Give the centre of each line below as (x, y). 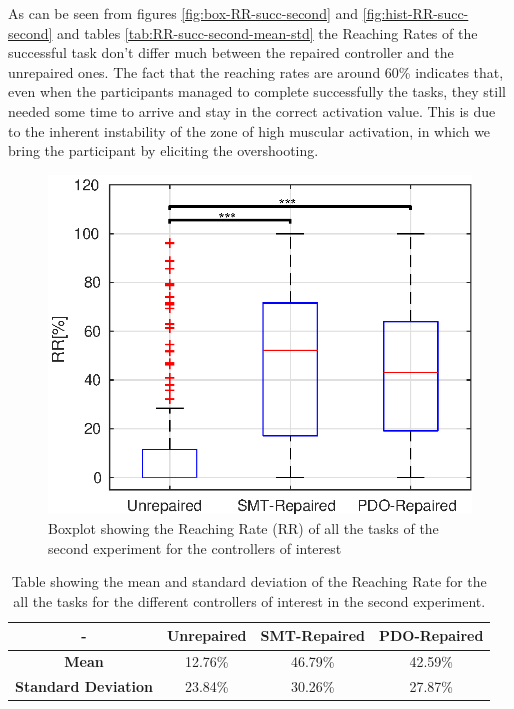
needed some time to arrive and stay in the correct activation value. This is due (252, 110)
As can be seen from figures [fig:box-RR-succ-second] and (183, 13)
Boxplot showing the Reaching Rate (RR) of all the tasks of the (243, 528)
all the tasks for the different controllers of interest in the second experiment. (249, 600)
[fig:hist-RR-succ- (415, 13)
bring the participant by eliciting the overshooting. (163, 150)
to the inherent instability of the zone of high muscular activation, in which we (249, 130)
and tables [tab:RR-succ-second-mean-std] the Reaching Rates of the (267, 32)
